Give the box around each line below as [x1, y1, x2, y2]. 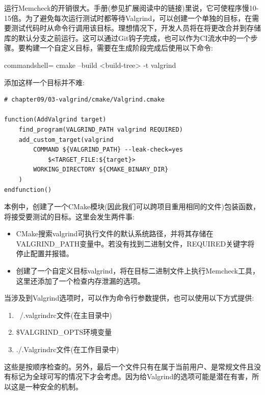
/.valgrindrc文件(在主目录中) [19, 309, 112, 320]
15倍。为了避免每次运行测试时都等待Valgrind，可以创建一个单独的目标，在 [4, 12, 252, 23]
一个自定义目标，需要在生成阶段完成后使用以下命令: [39, 42, 213, 53]
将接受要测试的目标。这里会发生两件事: [4, 211, 135, 221]
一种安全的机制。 [25, 381, 83, 391]
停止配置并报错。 [16, 248, 73, 259]
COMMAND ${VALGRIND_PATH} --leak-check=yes [33, 146, 183, 154]
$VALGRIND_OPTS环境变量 [16, 327, 112, 337]
